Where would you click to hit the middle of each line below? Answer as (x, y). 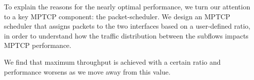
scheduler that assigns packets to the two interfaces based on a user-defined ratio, (127, 26)
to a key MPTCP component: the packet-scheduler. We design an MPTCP (117, 16)
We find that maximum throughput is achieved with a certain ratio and (112, 61)
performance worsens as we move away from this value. (87, 71)
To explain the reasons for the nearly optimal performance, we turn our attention (127, 6)
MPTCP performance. (38, 45)
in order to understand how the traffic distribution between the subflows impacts (126, 35)
